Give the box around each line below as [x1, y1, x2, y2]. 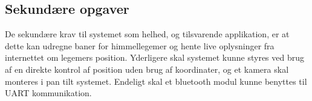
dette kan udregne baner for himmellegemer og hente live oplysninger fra [5, 39, 275, 52]
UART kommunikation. [5, 87, 92, 99]
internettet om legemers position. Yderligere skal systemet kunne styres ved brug [5, 51, 305, 64]
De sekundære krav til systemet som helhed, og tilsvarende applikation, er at [5, 28, 290, 40]
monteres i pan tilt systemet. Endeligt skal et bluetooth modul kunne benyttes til [5, 75, 307, 87]
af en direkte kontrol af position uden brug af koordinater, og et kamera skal [5, 63, 289, 75]
